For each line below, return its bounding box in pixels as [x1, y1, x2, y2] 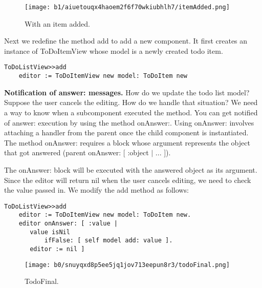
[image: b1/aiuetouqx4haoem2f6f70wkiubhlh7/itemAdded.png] [25, 4, 230, 11]
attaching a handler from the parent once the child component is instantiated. [4, 127, 249, 138]
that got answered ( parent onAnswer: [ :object [4, 147, 149, 158]
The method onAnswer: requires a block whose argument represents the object [4, 137, 250, 148]
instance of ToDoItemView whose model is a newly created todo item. [4, 45, 223, 56]
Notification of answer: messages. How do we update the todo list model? [4, 87, 250, 97]
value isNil [30, 228, 70, 236]
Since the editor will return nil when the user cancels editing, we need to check [4, 174, 251, 185]
